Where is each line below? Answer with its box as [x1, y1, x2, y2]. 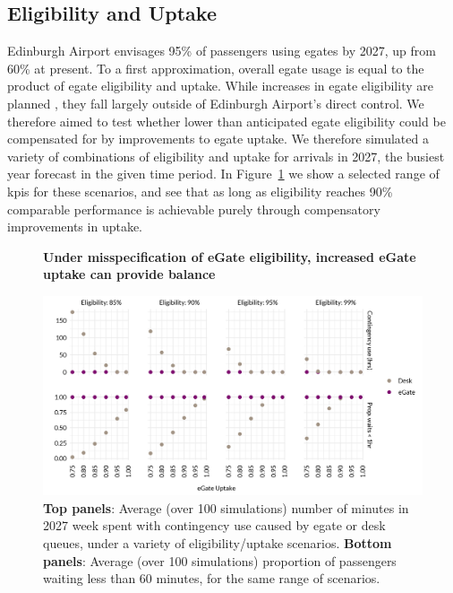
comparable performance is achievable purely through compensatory [7, 199, 380, 218]
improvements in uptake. [7, 217, 143, 236]
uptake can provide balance [43, 265, 216, 283]
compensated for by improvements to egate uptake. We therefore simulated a [7, 129, 429, 148]
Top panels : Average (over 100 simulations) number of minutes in [43, 498, 409, 517]
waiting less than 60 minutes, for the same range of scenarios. [43, 569, 380, 588]
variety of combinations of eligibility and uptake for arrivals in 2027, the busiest [7, 146, 445, 165]
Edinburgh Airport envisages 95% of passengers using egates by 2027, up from [7, 41, 436, 60]
